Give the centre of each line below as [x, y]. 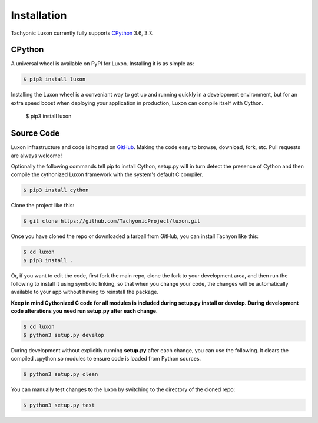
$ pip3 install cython [56, 190]
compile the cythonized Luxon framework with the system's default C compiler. [107, 174]
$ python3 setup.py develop [64, 335]
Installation [39, 15]
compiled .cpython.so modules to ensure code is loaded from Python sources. [106, 358]
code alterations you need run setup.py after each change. [85, 311]
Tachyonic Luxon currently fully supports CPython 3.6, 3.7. [82, 33]
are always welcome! [37, 156]
